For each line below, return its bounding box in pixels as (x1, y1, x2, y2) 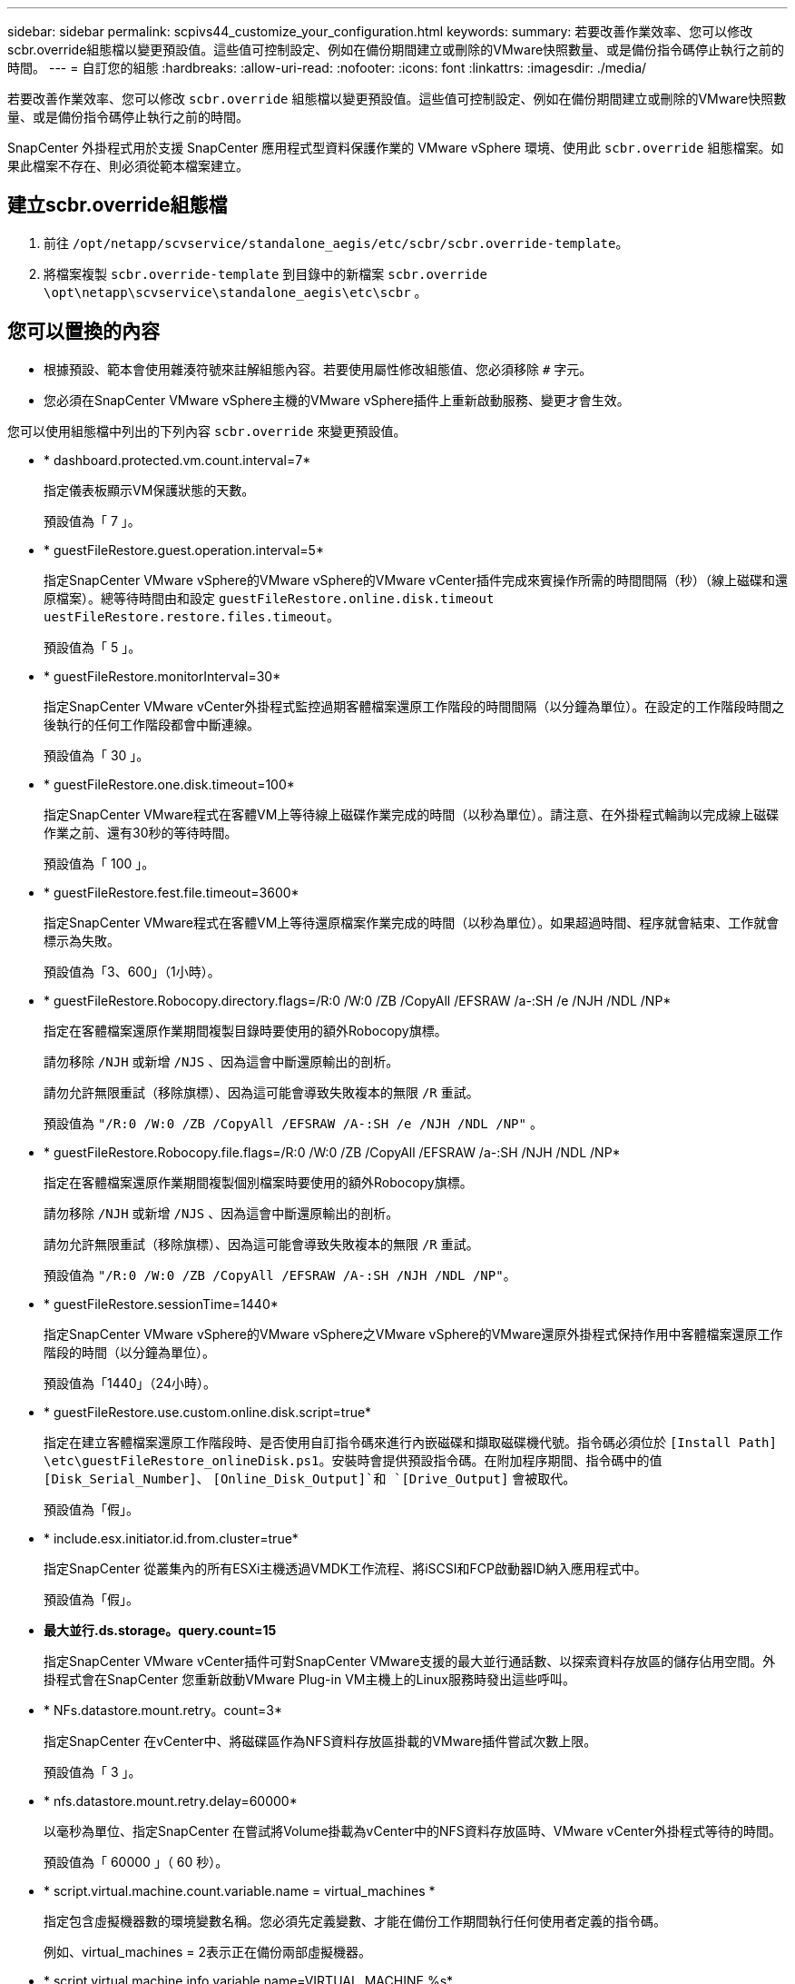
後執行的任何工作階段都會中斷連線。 (44, 716, 260, 732)
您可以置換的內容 (7, 320, 160, 343)
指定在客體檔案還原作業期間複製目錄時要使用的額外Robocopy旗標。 (44, 1022, 447, 1038)
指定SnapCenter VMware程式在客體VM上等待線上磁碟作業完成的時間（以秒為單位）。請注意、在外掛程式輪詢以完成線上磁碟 (44, 806, 780, 822)
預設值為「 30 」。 (44, 747, 150, 763)
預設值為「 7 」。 (44, 512, 141, 529)
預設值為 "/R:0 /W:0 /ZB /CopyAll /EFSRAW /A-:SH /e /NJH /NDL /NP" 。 (44, 1115, 543, 1131)
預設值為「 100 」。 (44, 855, 155, 871)
